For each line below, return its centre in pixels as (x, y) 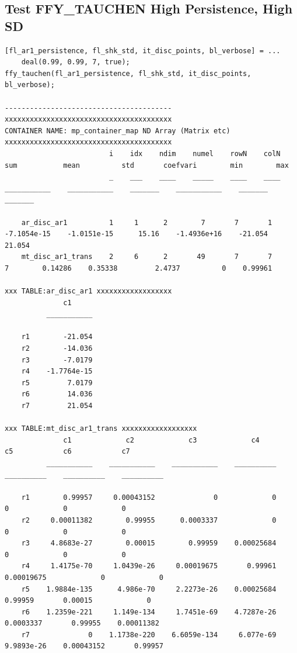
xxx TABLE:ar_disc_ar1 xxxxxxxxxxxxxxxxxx (88, 291)
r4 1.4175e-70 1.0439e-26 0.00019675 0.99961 (149, 566)
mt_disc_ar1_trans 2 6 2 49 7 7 (147, 257)
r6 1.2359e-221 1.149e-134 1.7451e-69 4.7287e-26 (149, 612)
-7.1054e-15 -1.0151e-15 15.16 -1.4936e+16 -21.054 (137, 234)
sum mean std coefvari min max (147, 165)
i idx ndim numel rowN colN (195, 153)
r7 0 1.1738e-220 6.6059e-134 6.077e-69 (149, 635)
